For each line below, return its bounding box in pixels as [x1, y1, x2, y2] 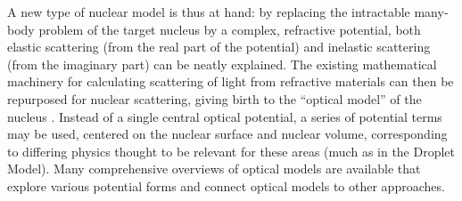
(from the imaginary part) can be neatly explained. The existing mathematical [7, 54, 437, 73]
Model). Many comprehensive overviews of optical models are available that [7, 159, 421, 178]
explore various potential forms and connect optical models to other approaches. [7, 176, 445, 195]
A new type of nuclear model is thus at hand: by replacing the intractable [7, 3, 410, 20]
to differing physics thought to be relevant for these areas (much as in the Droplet [7, 141, 456, 160]
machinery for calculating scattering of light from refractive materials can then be [7, 72, 454, 91]
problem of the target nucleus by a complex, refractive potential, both [38, 20, 421, 38]
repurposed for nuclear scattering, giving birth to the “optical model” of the [7, 89, 422, 108]
